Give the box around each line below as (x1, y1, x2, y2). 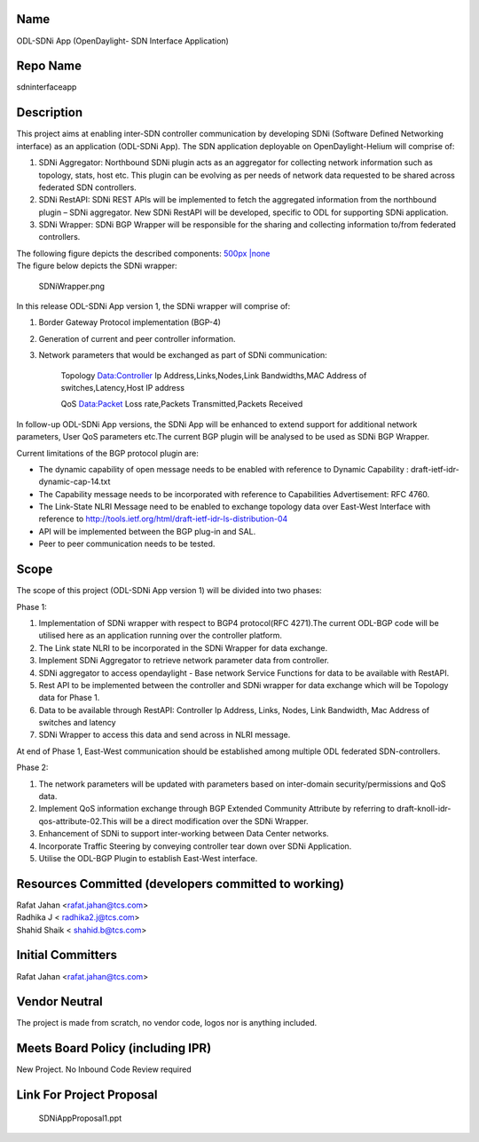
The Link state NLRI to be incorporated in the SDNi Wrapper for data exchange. (38, 642, 328, 653)
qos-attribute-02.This (38, 815, 118, 826)
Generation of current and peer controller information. (38, 333, 236, 344)
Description (16, 105, 83, 120)
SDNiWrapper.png (38, 281, 106, 291)
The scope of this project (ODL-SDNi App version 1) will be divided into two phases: (16, 585, 323, 596)
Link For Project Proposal (16, 1088, 158, 1103)
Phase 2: (16, 762, 49, 773)
